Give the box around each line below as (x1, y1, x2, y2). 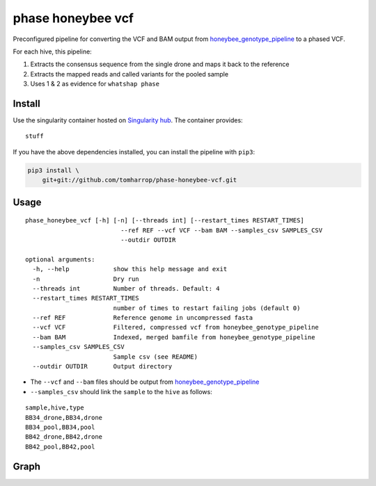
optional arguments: (25, 255, 95, 264)
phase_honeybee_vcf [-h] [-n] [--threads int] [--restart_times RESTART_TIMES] (25, 216, 304, 225)
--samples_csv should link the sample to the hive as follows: (30, 387, 212, 396)
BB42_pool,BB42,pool (25, 442, 95, 451)
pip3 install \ (27, 166, 79, 174)
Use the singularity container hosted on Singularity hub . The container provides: (13, 116, 243, 124)
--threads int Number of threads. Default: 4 (32, 284, 220, 292)
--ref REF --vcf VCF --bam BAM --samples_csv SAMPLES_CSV (120, 226, 323, 234)
